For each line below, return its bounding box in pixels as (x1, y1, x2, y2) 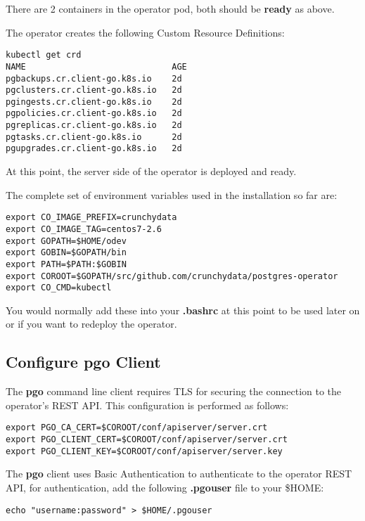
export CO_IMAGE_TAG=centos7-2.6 (6, 224, 162, 234)
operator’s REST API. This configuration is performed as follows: (6, 397, 289, 412)
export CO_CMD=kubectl (6, 283, 112, 293)
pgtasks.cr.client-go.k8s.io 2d (6, 131, 182, 142)
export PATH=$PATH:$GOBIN (6, 259, 127, 269)
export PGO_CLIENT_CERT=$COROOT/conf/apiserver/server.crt (6, 435, 288, 445)
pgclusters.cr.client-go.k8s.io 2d (6, 85, 182, 96)
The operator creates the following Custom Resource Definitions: (6, 25, 285, 39)
